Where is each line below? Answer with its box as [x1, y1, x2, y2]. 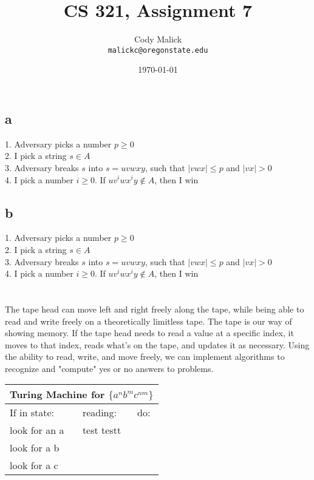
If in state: [10, 405, 54, 420]
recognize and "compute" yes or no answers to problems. [5, 362, 214, 374]
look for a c [10, 458, 58, 473]
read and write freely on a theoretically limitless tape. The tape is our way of [5, 314, 292, 327]
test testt [82, 423, 121, 438]
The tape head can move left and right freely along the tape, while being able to [5, 302, 304, 315]
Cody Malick [134, 33, 182, 46]
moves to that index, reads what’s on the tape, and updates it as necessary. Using [5, 338, 310, 351]
